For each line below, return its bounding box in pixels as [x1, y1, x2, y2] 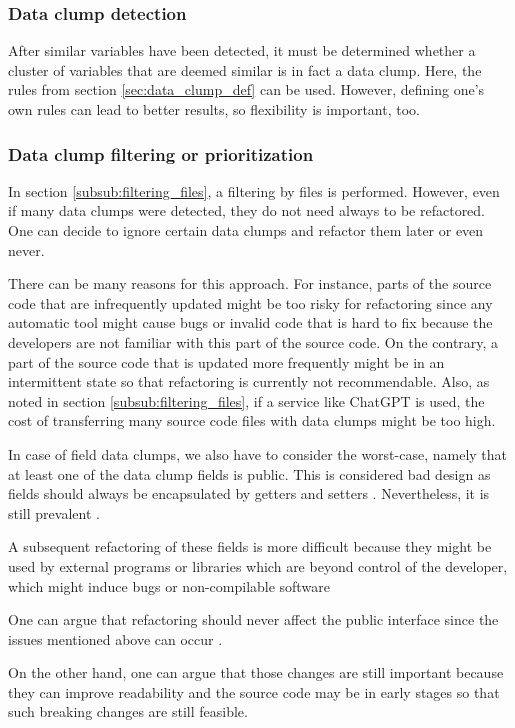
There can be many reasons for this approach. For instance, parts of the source [8, 273, 492, 294]
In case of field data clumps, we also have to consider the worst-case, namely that [8, 443, 508, 464]
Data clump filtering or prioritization [8, 141, 314, 166]
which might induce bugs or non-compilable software [8, 575, 330, 596]
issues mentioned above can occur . [8, 628, 223, 649]
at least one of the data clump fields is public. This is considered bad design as [8, 463, 491, 484]
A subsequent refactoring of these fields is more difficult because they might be [8, 536, 492, 557]
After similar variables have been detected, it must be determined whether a [8, 40, 476, 61]
